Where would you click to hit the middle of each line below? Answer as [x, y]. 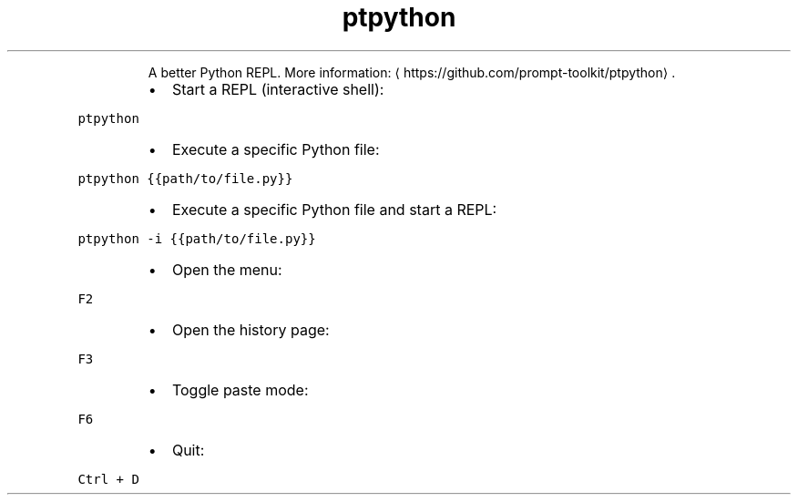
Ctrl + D [108, 479]
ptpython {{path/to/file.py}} [185, 178]
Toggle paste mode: [240, 389]
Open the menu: [227, 269]
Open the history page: [251, 329]
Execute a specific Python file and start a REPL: [334, 209]
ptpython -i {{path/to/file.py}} [197, 238]
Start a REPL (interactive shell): [278, 89]
